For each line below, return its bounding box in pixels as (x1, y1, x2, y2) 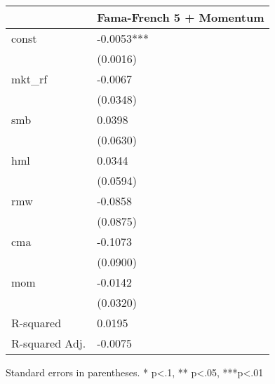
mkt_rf (11, 71, 48, 87)
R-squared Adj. (11, 335, 86, 351)
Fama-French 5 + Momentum (97, 9, 264, 25)
